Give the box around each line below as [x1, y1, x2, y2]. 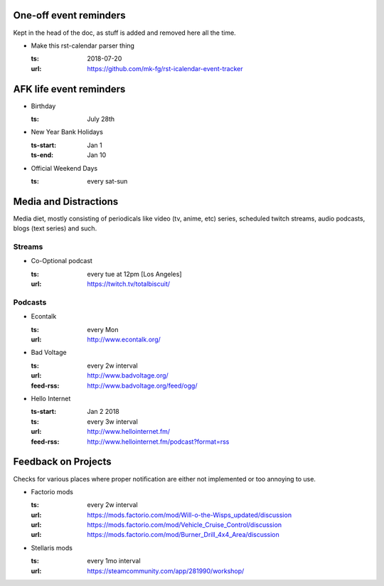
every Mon [87, 325, 119, 334]
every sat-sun [87, 176, 128, 185]
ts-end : [31, 151, 53, 159]
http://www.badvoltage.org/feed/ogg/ [87, 381, 198, 390]
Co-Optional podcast [31, 257, 92, 265]
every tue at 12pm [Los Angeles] [87, 270, 182, 278]
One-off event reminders [13, 9, 126, 21]
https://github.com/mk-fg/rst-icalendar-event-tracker [87, 64, 243, 73]
